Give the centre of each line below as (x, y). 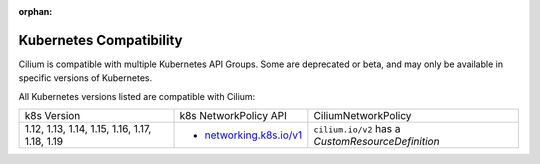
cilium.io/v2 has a (357, 129)
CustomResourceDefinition (376, 142)
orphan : (35, 11)
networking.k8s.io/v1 (253, 135)
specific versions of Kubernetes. (85, 78)
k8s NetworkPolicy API (233, 116)
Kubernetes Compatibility (100, 40)
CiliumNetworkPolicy (362, 116)
